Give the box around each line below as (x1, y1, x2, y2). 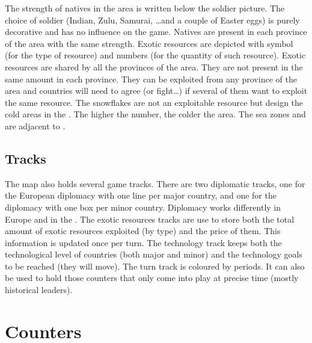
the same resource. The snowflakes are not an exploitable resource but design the (5, 96, 304, 108)
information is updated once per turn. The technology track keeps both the (5, 236, 282, 249)
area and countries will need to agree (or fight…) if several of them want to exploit (5, 84, 308, 97)
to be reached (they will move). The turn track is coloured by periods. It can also (5, 259, 305, 272)
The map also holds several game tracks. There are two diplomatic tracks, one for (5, 177, 305, 190)
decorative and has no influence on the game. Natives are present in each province (5, 25, 307, 38)
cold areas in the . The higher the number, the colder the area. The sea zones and (5, 108, 306, 120)
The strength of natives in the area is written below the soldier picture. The (5, 2, 285, 14)
